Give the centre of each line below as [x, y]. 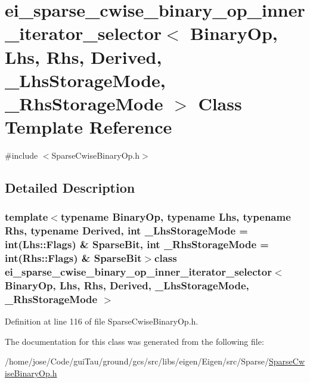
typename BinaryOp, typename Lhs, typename [176, 217]
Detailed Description [70, 188]
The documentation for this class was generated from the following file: [134, 341]
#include [21, 155]
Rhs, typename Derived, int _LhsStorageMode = [126, 231]
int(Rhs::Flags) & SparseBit [73, 258]
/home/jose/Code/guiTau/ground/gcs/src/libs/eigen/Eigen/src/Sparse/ [137, 361]
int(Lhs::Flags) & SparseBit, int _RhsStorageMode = [137, 244]
